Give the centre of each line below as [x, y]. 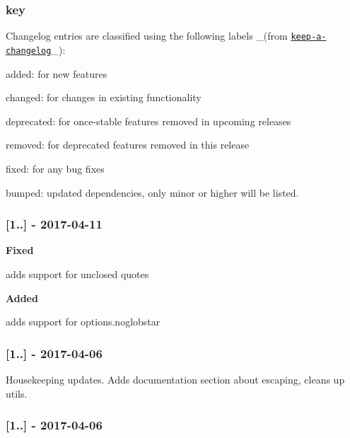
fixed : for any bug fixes [55, 168]
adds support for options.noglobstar [83, 322]
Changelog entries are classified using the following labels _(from [147, 36]
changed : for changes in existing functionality [104, 97]
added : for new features [57, 73]
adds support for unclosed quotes [77, 273]
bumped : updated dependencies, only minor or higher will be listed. [152, 192]
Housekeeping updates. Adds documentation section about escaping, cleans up [175, 379]
